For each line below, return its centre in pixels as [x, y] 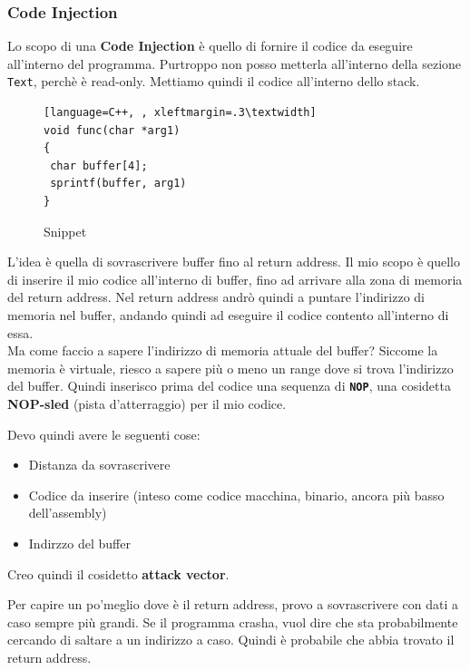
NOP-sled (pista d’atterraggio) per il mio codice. [147, 404]
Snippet [65, 231]
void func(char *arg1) [112, 130]
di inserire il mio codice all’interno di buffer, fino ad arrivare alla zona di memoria [235, 279]
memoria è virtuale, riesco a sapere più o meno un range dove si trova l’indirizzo [230, 368]
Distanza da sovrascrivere [99, 465]
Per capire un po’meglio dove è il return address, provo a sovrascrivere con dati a [233, 604]
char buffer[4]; [99, 165]
